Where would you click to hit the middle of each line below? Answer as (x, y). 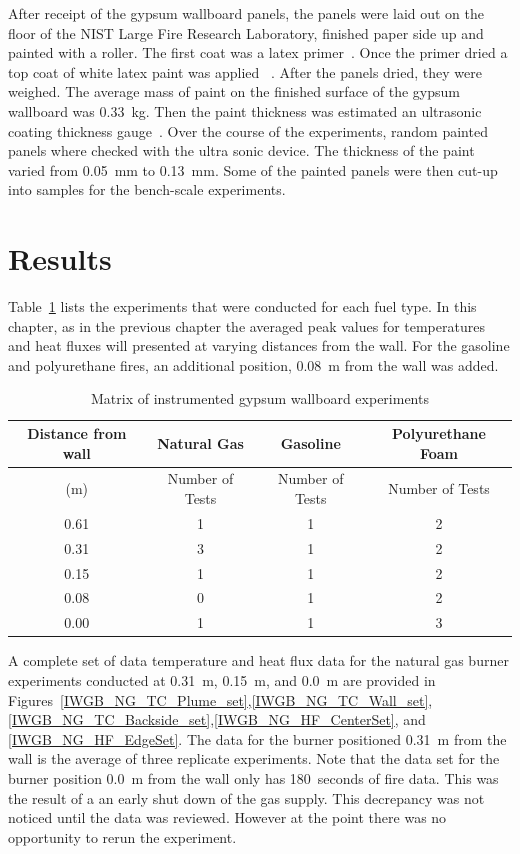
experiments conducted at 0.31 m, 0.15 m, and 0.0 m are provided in (222, 679)
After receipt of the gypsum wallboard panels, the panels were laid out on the (246, 13)
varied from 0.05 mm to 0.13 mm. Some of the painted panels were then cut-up (253, 169)
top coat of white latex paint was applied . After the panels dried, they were (245, 71)
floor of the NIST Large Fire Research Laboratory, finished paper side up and (246, 32)
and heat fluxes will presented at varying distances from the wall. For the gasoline (259, 345)
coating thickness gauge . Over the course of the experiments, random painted (248, 130)
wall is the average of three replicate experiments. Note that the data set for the (254, 758)
